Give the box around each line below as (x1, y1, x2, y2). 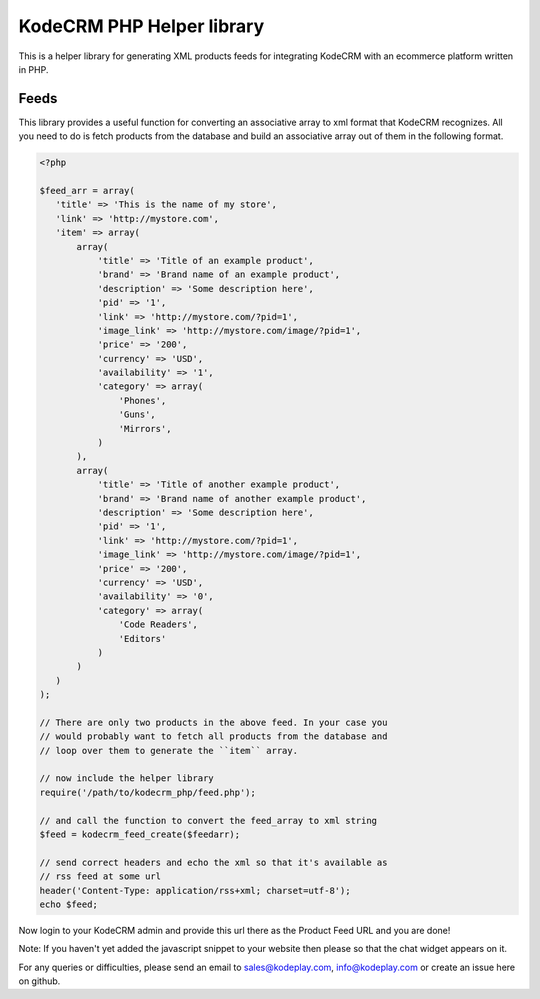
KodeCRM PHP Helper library (18, 15, 265, 37)
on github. (18, 975, 61, 987)
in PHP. (18, 63, 49, 75)
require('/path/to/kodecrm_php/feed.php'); (39, 786, 257, 798)
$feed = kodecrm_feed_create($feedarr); (39, 828, 240, 840)
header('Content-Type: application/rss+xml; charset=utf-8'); (39, 885, 351, 896)
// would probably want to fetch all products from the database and (39, 731, 388, 742)
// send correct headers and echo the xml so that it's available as (39, 856, 388, 868)
